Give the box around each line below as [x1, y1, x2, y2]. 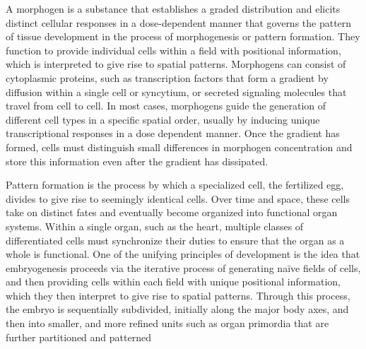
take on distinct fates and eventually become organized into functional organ [6, 205, 338, 220]
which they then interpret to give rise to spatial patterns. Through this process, [6, 288, 350, 302]
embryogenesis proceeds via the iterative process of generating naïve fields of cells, [6, 260, 361, 275]
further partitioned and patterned [6, 329, 151, 344]
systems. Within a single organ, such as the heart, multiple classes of [6, 218, 304, 233]
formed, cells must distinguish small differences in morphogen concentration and [6, 139, 353, 154]
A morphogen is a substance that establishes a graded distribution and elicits [6, 1, 341, 16]
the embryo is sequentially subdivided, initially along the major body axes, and [6, 302, 349, 317]
